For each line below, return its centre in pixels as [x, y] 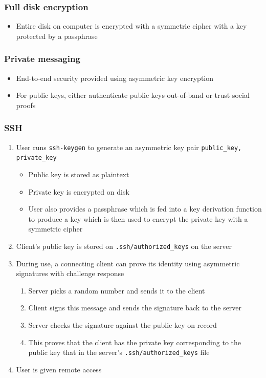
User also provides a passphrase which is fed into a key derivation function [145, 209]
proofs [26, 105]
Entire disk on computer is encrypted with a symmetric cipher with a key [131, 26]
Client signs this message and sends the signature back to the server [135, 308]
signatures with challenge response [70, 273]
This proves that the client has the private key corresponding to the [135, 342]
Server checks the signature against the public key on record [123, 324]
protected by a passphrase [57, 36]
